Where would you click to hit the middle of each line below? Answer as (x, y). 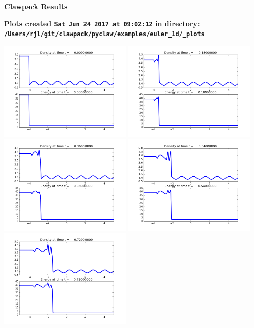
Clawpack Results (36, 6)
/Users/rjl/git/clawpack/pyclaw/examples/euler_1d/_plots (104, 34)
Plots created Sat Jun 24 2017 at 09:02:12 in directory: (102, 23)
